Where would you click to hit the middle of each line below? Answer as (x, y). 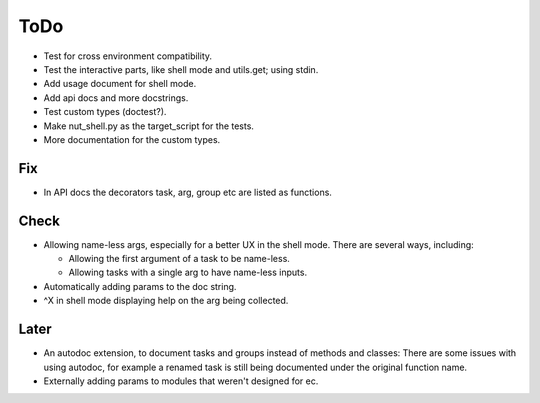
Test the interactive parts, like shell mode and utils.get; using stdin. (181, 69)
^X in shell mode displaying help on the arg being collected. (166, 301)
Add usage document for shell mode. (120, 84)
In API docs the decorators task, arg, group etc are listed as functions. (187, 192)
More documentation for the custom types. (132, 139)
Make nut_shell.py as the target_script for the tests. (149, 126)
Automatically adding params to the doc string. (140, 286)
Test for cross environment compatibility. (128, 56)
